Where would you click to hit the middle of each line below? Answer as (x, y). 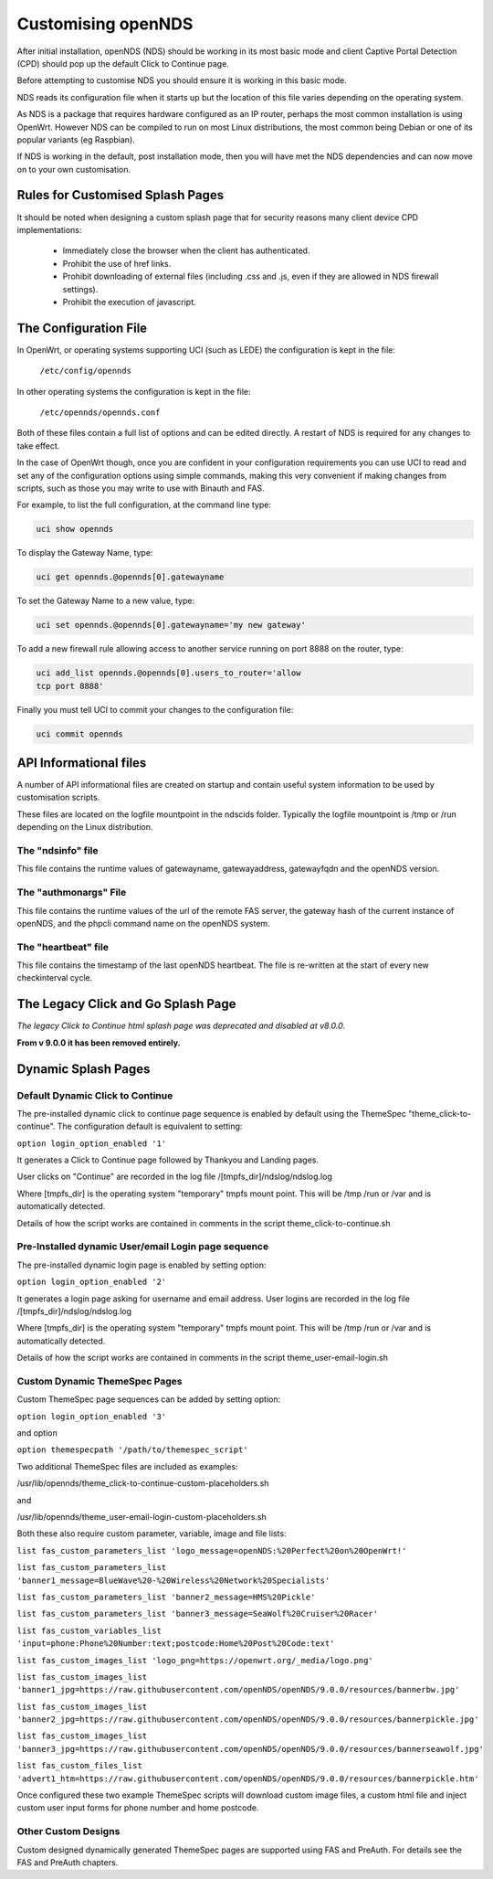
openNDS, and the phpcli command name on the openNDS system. (143, 923)
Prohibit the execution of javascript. (129, 302)
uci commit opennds (79, 734)
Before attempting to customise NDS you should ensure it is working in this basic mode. (182, 80)
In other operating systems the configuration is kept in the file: (134, 391)
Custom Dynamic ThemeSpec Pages (100, 1381)
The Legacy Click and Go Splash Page (126, 1004)
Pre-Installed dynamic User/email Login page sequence (143, 1247)
